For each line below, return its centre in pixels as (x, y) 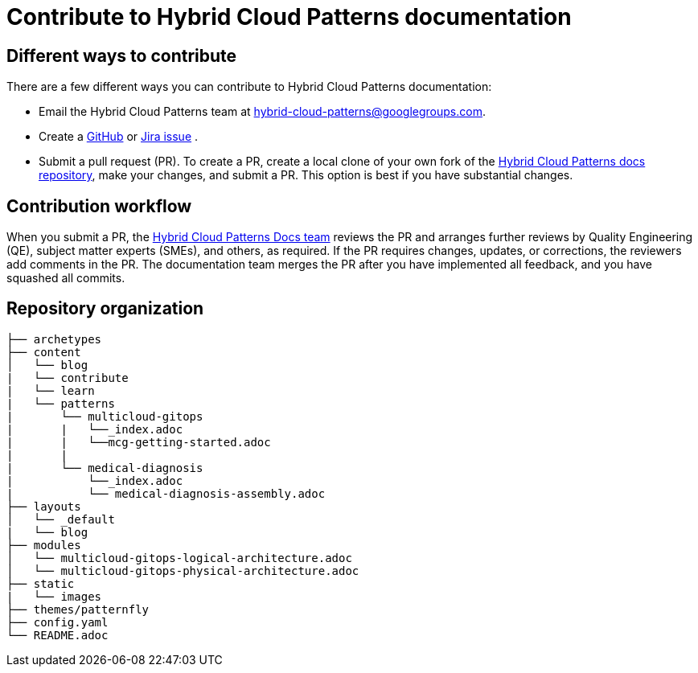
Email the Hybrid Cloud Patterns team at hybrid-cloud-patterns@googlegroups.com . (262, 112)
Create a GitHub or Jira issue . (119, 137)
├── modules (44, 545)
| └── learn (51, 390)
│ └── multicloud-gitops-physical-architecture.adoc (183, 570)
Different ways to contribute (122, 55)
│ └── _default (61, 519)
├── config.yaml (57, 622)
